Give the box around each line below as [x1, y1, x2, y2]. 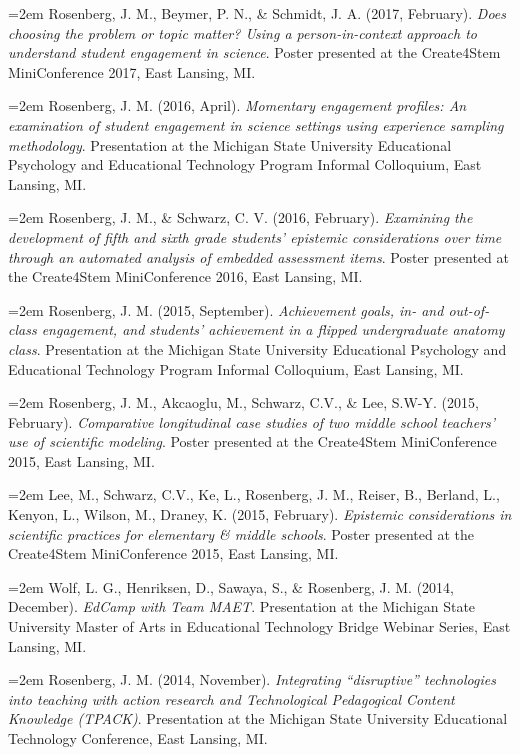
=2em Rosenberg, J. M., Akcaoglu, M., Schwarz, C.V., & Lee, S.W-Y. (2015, [8, 392, 479, 413]
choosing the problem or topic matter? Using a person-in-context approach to [8, 22, 477, 43]
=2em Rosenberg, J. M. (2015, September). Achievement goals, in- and [8, 299, 444, 320]
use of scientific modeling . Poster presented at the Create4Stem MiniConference [8, 431, 497, 452]
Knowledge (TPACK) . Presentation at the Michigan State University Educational [8, 708, 508, 729]
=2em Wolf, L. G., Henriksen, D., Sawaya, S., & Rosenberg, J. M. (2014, [8, 576, 455, 597]
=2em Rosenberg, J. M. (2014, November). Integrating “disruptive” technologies [8, 669, 496, 690]
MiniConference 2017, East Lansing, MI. [8, 61, 256, 82]
